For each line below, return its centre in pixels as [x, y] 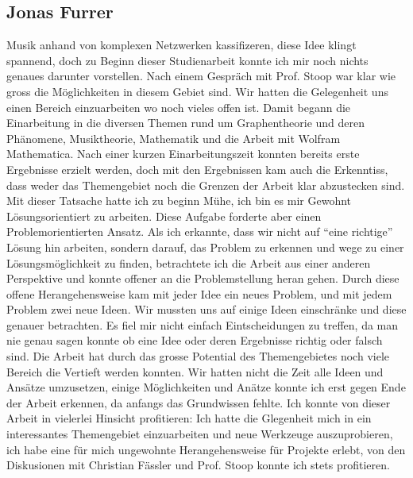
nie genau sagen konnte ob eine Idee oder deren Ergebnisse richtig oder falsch [195, 340]
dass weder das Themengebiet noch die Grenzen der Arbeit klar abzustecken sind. [206, 185]
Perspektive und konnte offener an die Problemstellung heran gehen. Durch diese [203, 278]
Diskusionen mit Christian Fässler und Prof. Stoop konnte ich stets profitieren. [198, 465]
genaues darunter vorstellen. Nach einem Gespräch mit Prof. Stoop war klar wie [201, 76]
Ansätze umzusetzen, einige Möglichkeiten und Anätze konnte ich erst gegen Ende [206, 387]
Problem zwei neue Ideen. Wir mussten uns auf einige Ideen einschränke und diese [206, 309]
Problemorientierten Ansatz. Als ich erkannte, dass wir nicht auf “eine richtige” [200, 231]
